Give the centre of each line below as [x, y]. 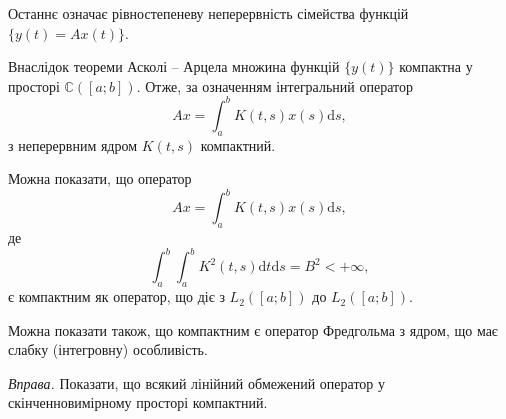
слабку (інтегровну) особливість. [108, 349]
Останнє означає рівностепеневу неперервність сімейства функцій [208, 13]
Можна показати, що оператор [100, 178]
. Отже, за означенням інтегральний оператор [274, 85]
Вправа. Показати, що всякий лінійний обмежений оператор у [196, 382]
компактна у [436, 66]
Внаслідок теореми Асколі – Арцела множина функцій [174, 66]
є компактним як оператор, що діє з [116, 296]
